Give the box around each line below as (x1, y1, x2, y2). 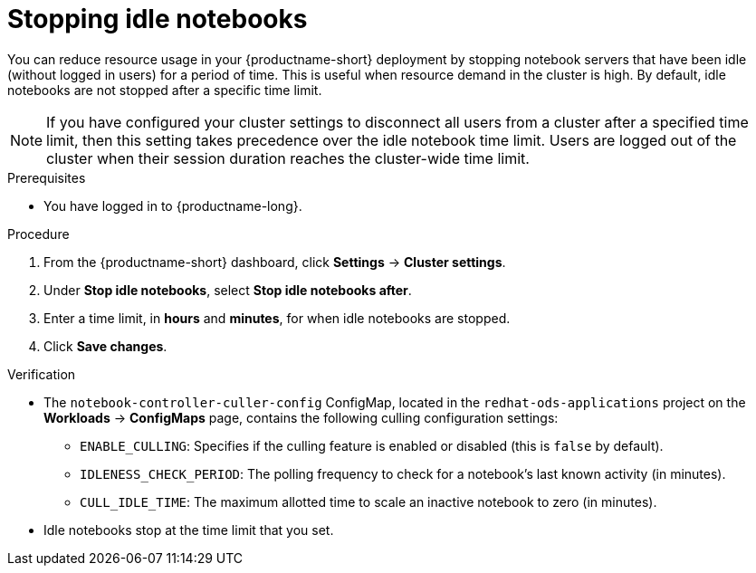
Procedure (7, 225, 70, 242)
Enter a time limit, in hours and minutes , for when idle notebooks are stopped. (43, 310, 511, 326)
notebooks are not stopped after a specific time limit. (7, 81, 322, 98)
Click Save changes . (43, 338, 167, 354)
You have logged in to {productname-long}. (43, 197, 302, 214)
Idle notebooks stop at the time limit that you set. (43, 521, 334, 538)
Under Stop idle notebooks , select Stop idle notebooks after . (43, 282, 412, 298)
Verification (7, 366, 76, 382)
